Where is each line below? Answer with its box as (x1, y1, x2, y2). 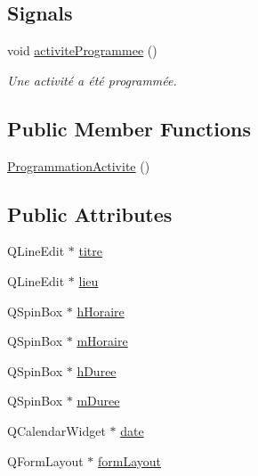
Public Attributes (7, 200, 173, 227)
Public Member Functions (7, 114, 251, 142)
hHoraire (77, 301, 125, 320)
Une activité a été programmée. (7, 70, 177, 89)
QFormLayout (7, 451, 84, 470)
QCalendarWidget (7, 421, 106, 439)
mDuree (77, 391, 120, 410)
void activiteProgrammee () (7, 41, 157, 60)
